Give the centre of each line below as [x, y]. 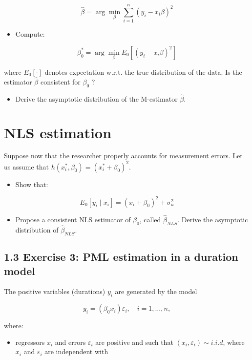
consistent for [60, 81]
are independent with [76, 351]
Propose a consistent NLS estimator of [73, 219]
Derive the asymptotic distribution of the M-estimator [96, 98]
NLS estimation [58, 132]
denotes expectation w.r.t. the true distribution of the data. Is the [143, 72]
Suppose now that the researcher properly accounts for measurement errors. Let [123, 156]
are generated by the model [156, 291]
